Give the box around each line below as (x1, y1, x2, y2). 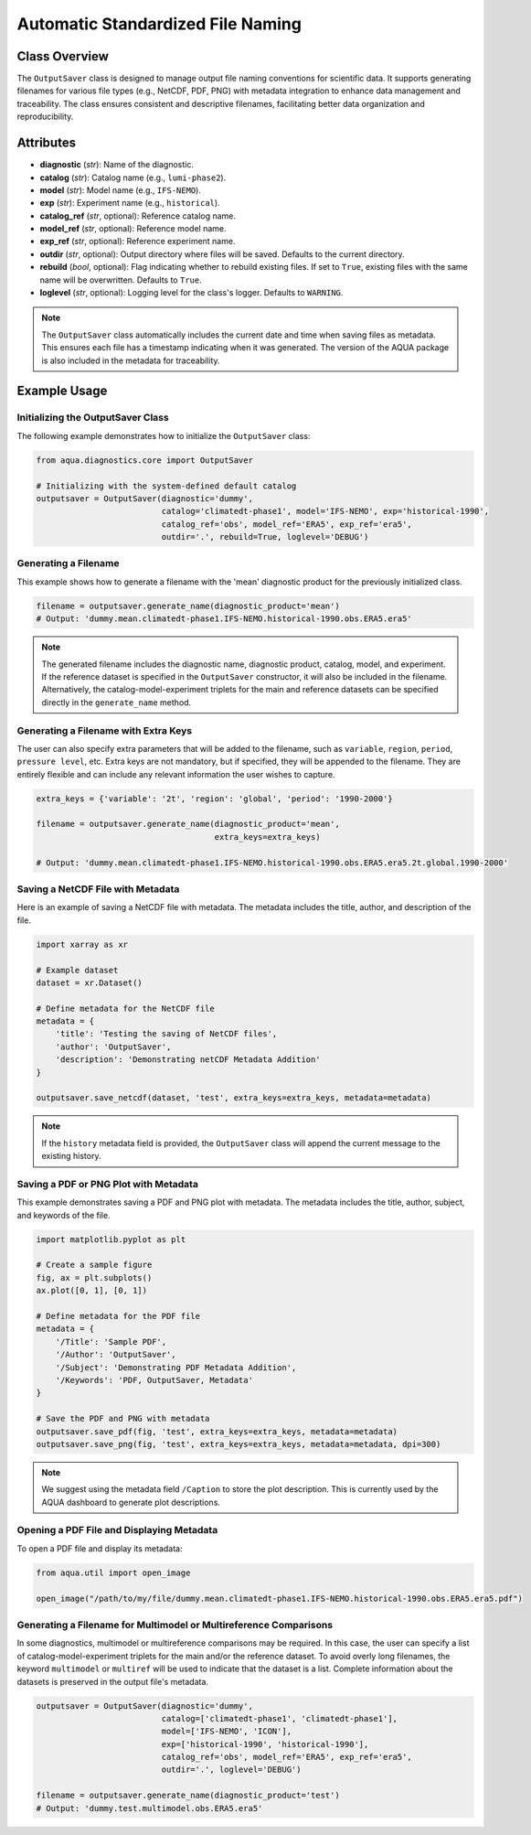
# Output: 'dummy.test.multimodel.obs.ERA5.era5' (36, 1803, 263, 1813)
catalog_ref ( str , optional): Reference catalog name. (39, 210, 237, 221)
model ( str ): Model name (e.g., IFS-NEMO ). (39, 184, 201, 196)
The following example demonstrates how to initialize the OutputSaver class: (16, 430, 311, 441)
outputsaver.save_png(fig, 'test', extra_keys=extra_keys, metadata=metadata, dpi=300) (36, 1439, 441, 1449)
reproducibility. (16, 111, 74, 123)
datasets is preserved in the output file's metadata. (16, 1676, 209, 1687)
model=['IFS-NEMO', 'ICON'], (161, 1726, 292, 1737)
